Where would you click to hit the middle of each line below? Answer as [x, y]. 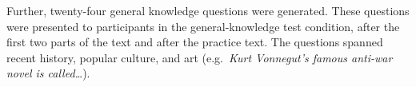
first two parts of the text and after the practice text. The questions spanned [195, 42]
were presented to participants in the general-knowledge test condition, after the [203, 26]
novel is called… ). [48, 73]
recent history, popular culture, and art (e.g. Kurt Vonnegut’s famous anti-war [200, 57]
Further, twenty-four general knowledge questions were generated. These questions [208, 10]
